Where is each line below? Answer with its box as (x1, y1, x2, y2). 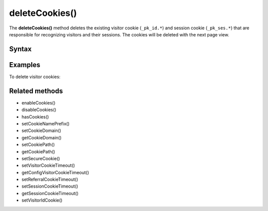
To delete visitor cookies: (9, 74, 61, 80)
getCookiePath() (21, 148, 56, 154)
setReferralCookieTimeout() (21, 177, 78, 183)
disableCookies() (21, 107, 57, 113)
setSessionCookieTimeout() (21, 183, 78, 189)
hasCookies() (21, 113, 49, 119)
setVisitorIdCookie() (21, 197, 63, 204)
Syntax (9, 45, 32, 53)
